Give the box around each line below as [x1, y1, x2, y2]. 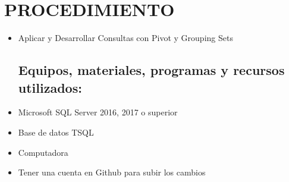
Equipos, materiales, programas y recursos [18, 61, 285, 79]
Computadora [18, 146, 68, 158]
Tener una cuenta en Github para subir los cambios [18, 166, 206, 178]
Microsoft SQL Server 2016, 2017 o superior [18, 106, 178, 118]
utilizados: [18, 78, 82, 96]
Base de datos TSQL [18, 125, 94, 138]
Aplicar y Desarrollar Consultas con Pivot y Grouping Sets [18, 32, 233, 44]
